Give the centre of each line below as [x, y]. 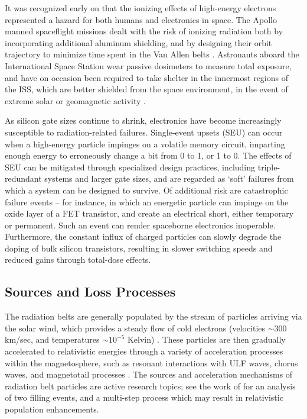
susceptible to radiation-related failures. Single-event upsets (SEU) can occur [144, 132]
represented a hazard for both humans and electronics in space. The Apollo [141, 19]
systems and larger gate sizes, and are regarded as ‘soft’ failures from [169, 178]
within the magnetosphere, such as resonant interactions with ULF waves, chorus [151, 362]
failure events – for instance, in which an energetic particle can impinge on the [147, 202]
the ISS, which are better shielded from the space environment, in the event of [146, 89]
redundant [23, 178]
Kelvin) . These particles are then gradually [206, 339]
